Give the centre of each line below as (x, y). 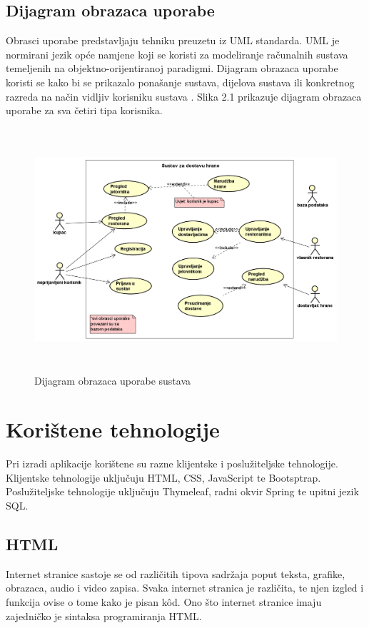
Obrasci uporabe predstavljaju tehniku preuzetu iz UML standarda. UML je (173, 40)
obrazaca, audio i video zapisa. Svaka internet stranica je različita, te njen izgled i (185, 588)
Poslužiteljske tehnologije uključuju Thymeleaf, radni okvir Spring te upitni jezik (182, 491)
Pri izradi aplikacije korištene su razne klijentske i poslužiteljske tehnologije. (172, 464)
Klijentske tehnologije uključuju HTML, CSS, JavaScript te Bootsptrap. (163, 477)
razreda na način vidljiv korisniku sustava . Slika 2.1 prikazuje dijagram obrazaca (184, 96)
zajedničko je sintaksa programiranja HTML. (104, 616)
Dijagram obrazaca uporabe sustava (113, 380)
